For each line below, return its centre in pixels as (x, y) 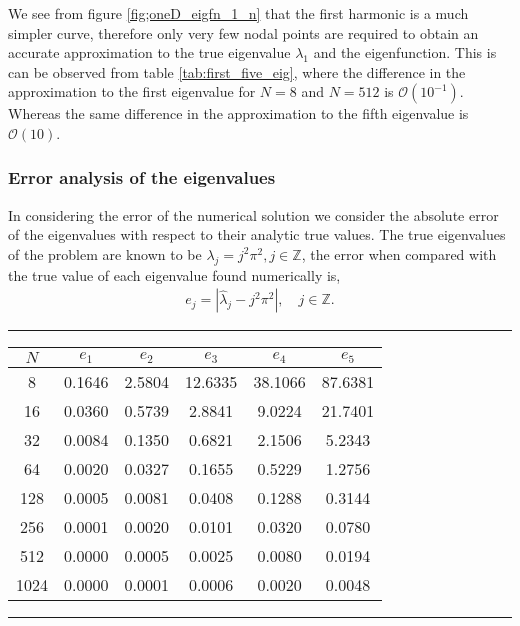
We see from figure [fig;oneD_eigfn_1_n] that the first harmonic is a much (238, 13)
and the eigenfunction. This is (405, 52)
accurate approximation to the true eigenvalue (149, 52)
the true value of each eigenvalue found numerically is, (174, 274)
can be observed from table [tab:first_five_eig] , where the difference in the (237, 71)
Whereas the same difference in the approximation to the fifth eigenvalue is (238, 113)
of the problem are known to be (105, 253)
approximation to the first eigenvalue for (132, 91)
